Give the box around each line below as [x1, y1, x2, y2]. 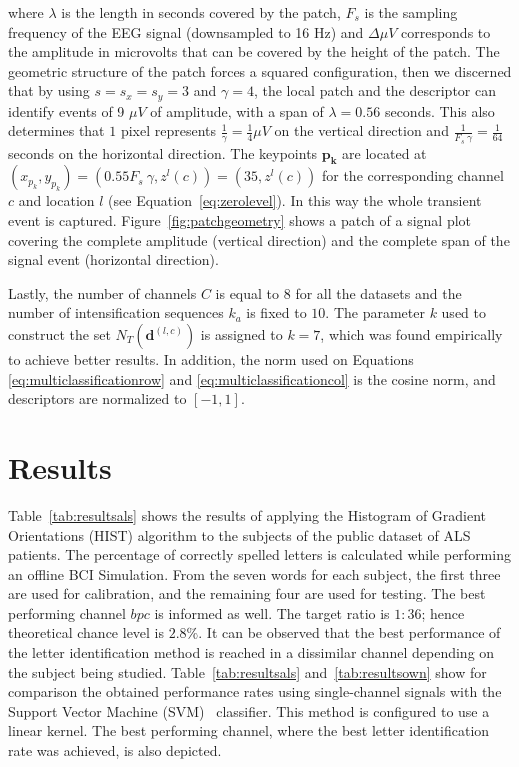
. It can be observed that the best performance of [198, 622, 501, 643]
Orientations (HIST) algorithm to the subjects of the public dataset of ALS [8, 524, 471, 545]
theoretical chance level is [8, 622, 165, 643]
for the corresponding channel [321, 165, 504, 186]
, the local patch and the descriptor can [253, 80, 496, 101]
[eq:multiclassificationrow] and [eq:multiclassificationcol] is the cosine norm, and [8, 368, 496, 389]
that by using [8, 80, 90, 101]
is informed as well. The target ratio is [154, 602, 390, 623]
